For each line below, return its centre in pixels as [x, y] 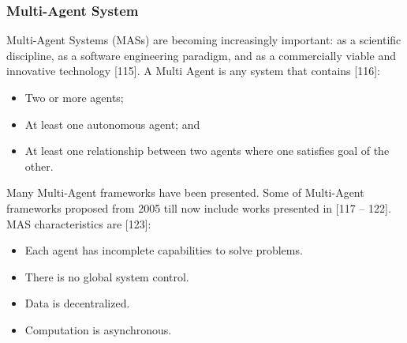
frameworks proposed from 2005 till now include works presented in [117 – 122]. [199, 207]
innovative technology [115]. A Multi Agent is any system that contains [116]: [193, 71]
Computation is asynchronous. [98, 329]
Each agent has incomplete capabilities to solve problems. [164, 250]
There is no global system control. [107, 276]
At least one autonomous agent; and [112, 124]
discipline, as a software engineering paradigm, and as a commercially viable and [201, 55]
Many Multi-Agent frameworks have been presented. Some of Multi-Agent [185, 192]
